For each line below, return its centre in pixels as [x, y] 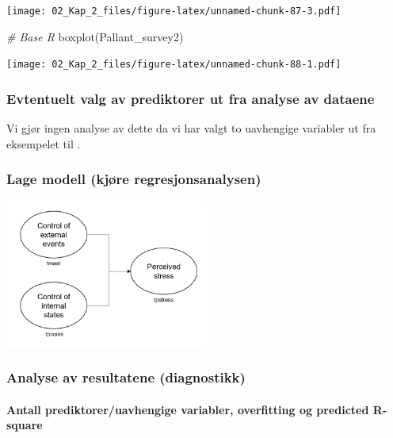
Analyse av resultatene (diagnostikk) [126, 377]
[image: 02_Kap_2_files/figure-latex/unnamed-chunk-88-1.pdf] [174, 65]
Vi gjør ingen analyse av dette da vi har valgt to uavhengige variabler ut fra [191, 128]
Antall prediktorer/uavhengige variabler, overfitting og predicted [188, 409]
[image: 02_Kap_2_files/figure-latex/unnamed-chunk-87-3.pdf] [174, 11]
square [25, 425]
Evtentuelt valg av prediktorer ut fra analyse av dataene [191, 98]
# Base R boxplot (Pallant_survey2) [95, 36]
